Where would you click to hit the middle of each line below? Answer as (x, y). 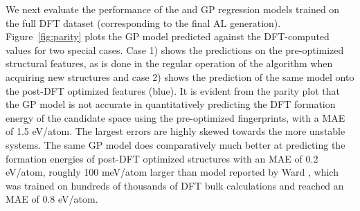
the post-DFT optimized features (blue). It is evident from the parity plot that (173, 90)
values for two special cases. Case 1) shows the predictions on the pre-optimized (175, 49)
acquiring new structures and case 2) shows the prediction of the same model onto (180, 76)
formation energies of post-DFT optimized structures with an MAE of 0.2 (162, 158)
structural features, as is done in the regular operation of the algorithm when (169, 63)
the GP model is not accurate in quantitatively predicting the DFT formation (171, 104)
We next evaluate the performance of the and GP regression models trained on (173, 9)
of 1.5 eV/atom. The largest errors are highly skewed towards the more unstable (175, 131)
